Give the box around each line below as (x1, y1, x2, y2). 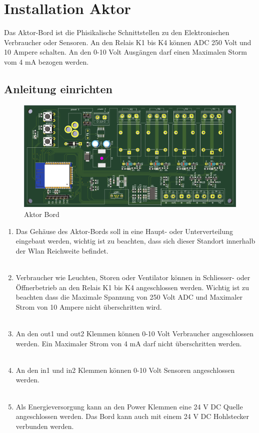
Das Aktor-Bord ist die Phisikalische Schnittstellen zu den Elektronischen (4, 27, 229, 38)
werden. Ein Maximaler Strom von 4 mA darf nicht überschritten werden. (15, 338, 242, 348)
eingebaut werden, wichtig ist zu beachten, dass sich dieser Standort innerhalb (15, 236, 255, 246)
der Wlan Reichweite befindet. (15, 245, 108, 256)
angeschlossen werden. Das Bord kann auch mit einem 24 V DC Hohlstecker (15, 411, 249, 421)
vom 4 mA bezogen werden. (4, 56, 89, 67)
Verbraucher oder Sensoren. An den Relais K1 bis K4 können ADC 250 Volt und (4, 37, 251, 47)
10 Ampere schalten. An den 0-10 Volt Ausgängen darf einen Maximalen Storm (4, 47, 247, 57)
